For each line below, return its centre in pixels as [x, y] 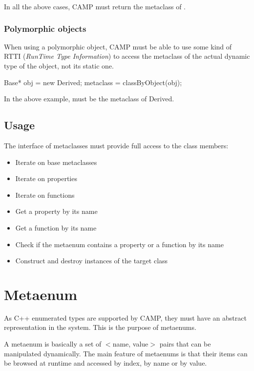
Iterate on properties [46, 178]
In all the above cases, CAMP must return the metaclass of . [95, 6]
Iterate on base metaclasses [56, 162]
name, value [130, 344]
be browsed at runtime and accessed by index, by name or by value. [106, 363]
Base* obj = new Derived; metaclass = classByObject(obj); [93, 82]
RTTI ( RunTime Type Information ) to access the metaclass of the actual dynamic [127, 56]
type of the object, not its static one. [59, 66]
